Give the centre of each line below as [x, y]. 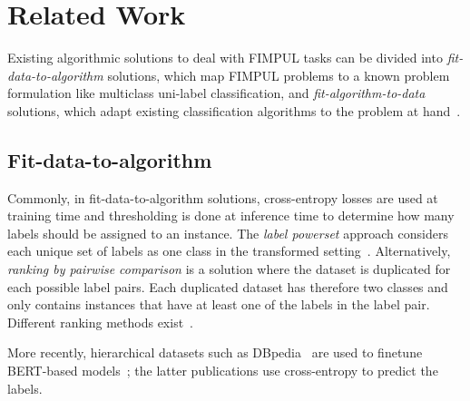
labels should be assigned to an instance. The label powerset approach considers [228, 233]
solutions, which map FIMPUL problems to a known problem [279, 75]
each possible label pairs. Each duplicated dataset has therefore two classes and [228, 286]
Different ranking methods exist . [101, 322]
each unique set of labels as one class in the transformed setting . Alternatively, [229, 251]
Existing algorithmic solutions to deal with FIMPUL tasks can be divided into [225, 58]
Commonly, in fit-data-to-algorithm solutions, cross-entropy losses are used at [223, 197]
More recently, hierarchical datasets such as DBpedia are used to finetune [215, 352]
